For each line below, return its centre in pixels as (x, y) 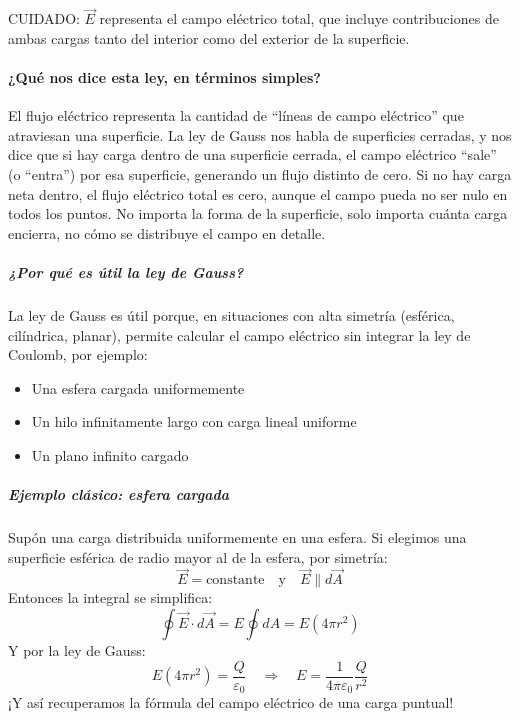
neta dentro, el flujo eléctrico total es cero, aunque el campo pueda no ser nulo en (258, 193)
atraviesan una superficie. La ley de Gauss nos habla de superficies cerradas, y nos (260, 134)
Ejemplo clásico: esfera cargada (119, 494)
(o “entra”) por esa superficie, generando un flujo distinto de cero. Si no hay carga (260, 173)
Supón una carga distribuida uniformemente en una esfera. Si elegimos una (237, 537)
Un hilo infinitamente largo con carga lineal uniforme (194, 421)
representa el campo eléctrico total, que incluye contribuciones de (299, 18)
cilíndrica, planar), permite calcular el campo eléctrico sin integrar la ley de (239, 334)
